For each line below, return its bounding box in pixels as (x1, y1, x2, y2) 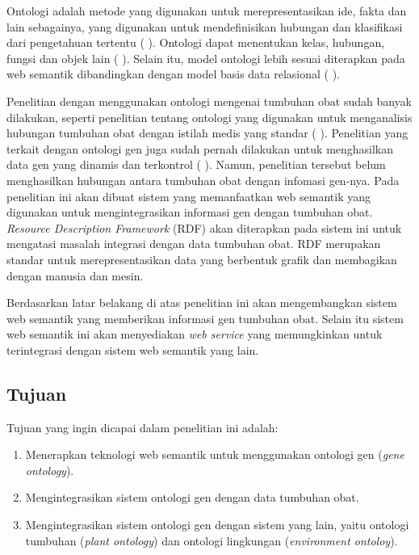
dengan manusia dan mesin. (6, 267, 144, 284)
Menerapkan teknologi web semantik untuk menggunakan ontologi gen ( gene (25, 446, 404, 463)
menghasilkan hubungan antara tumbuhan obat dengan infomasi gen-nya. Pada (6, 171, 400, 188)
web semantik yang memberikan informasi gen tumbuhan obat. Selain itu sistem (6, 309, 404, 326)
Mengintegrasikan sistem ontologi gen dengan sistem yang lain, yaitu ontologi (25, 516, 409, 533)
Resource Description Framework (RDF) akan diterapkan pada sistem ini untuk (6, 219, 402, 236)
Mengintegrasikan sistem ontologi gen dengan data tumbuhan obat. (25, 489, 359, 506)
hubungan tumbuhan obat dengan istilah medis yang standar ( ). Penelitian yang (6, 124, 409, 141)
